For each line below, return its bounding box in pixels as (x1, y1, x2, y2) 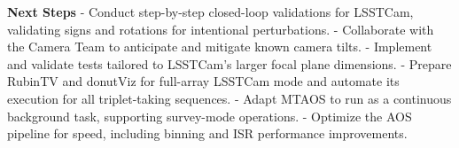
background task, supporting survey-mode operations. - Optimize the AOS (7, 106, 412, 125)
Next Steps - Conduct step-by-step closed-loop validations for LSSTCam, (7, 3, 414, 20)
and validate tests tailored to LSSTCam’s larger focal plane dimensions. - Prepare (7, 54, 452, 73)
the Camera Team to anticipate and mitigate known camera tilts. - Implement (7, 37, 432, 56)
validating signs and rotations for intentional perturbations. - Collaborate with (7, 19, 434, 38)
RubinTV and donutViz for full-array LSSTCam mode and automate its (7, 72, 400, 90)
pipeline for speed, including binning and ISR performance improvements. (7, 124, 408, 143)
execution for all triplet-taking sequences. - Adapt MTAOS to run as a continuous (7, 89, 452, 107)
